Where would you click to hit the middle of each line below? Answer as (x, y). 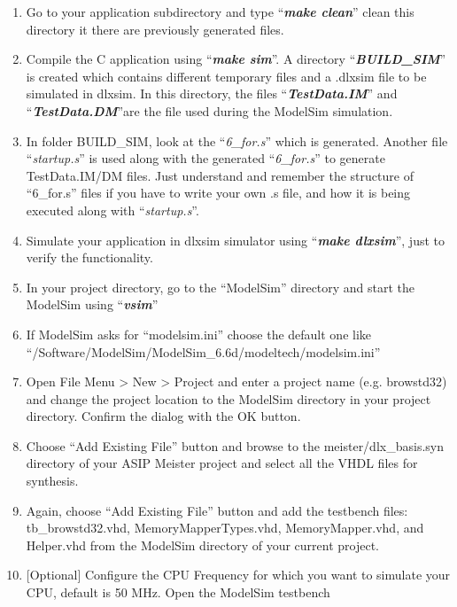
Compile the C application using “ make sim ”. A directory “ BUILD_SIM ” (236, 59)
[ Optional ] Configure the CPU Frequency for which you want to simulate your (238, 575)
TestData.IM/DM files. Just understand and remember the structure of (220, 175)
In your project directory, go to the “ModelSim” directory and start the (221, 287)
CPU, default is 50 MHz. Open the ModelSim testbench (178, 592)
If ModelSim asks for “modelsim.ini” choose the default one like (199, 334)
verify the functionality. (89, 257)
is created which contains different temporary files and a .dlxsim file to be (226, 76)
